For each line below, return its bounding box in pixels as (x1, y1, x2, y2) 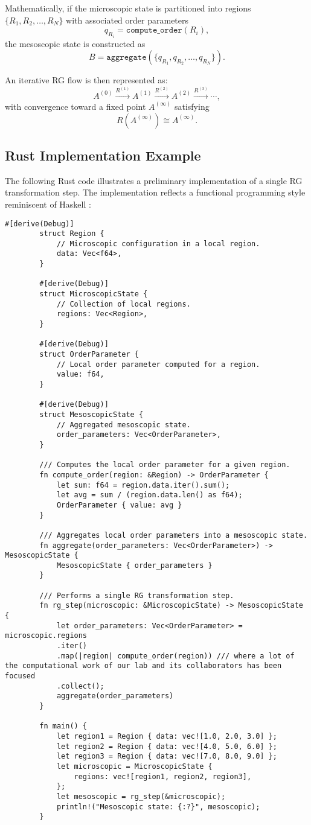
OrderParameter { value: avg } (56, 500, 182, 509)
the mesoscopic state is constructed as (5, 37, 146, 49)
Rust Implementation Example (5, 145, 201, 164)
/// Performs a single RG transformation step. (39, 591, 234, 600)
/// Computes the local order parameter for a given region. (39, 460, 290, 470)
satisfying (174, 100, 210, 112)
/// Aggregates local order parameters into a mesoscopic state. (39, 530, 308, 540)
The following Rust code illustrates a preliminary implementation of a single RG (5, 174, 303, 186)
